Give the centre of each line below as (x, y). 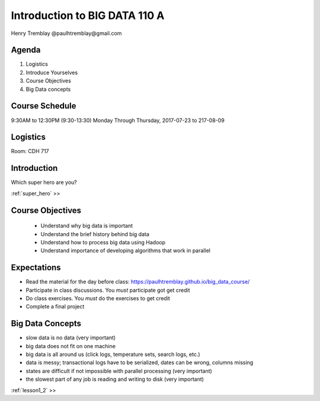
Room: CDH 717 (30, 151)
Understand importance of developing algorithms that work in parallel (125, 251)
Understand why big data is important (87, 226)
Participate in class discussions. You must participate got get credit (108, 290)
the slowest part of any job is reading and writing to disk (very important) (115, 379)
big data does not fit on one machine (71, 346)
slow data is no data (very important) (71, 338)
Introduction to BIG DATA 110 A (88, 15)
